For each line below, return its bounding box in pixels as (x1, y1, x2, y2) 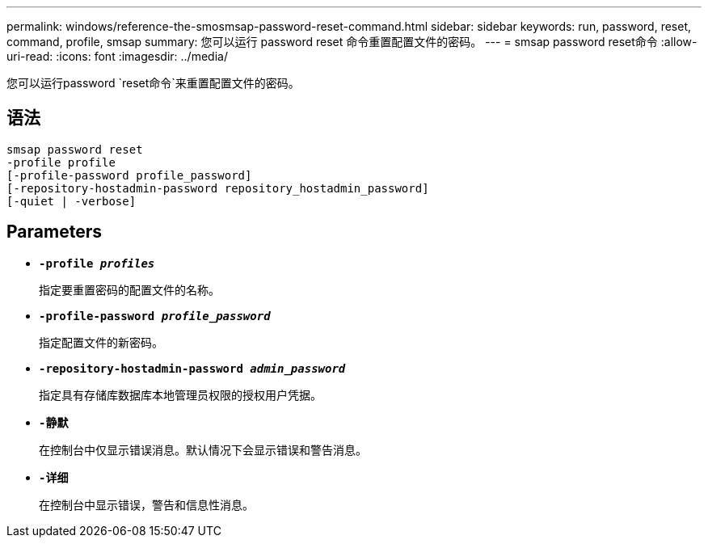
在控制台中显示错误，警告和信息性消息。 (39, 497, 254, 512)
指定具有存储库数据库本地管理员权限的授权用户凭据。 (39, 387, 322, 402)
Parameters (6, 221, 102, 242)
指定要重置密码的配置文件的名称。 (39, 282, 220, 297)
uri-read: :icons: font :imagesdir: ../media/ (6, 49, 228, 63)
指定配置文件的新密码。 (39, 335, 163, 349)
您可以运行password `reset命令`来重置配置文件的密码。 (6, 76, 300, 90)
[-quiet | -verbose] (6, 194, 137, 208)
